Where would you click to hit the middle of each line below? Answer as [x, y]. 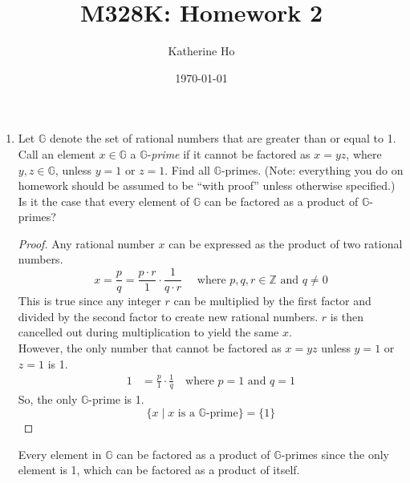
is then [347, 316]
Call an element [57, 153]
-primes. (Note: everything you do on [312, 169]
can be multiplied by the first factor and [272, 301]
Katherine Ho [201, 51]
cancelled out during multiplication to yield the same [148, 332]
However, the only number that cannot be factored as [150, 347]
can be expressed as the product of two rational [286, 243]
